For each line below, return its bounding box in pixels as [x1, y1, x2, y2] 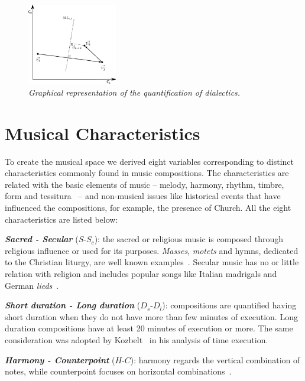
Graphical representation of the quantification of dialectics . [28, 86, 241, 98]
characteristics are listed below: [5, 213, 118, 225]
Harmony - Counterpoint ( [5, 353, 115, 366]
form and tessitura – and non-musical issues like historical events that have [5, 190, 281, 202]
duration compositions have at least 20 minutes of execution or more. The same [5, 322, 293, 334]
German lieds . [5, 279, 59, 291]
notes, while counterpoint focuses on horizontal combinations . [5, 365, 232, 377]
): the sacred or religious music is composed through [94, 233, 284, 245]
